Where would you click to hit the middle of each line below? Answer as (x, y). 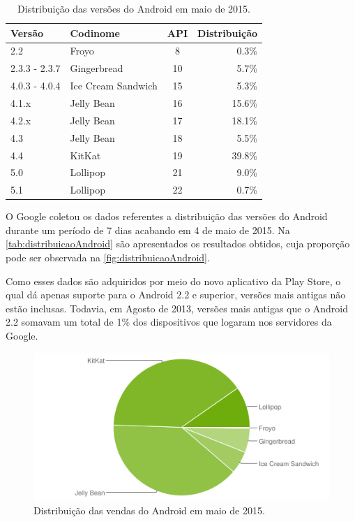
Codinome (95, 32)
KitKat (85, 155)
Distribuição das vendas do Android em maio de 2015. (149, 510)
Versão (27, 32)
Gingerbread (97, 68)
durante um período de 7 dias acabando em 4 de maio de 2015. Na (148, 230)
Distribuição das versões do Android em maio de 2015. (134, 8)
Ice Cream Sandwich (114, 86)
